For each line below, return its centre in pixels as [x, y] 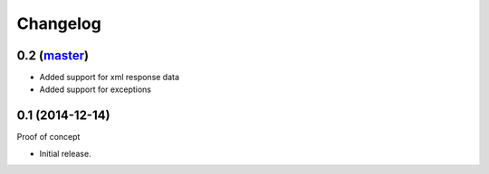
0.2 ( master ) [53, 55]
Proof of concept [48, 137]
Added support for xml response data [110, 78]
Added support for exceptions [95, 89]
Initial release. [65, 153]
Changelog [59, 23]
